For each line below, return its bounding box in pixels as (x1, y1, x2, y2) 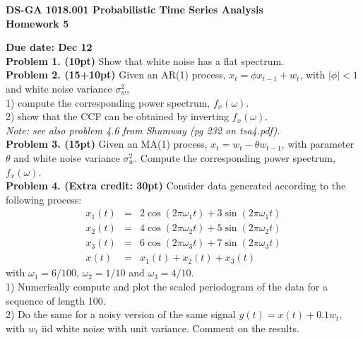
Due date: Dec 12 (6, 40, 93, 54)
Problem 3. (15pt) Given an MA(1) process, (6, 136, 208, 151)
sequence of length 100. (6, 293, 106, 307)
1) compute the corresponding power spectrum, (6, 95, 210, 110)
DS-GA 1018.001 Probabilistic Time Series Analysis (6, 2, 263, 16)
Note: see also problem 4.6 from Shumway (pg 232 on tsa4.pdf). (6, 122, 280, 137)
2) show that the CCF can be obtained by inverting (6, 109, 230, 124)
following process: (6, 192, 82, 206)
